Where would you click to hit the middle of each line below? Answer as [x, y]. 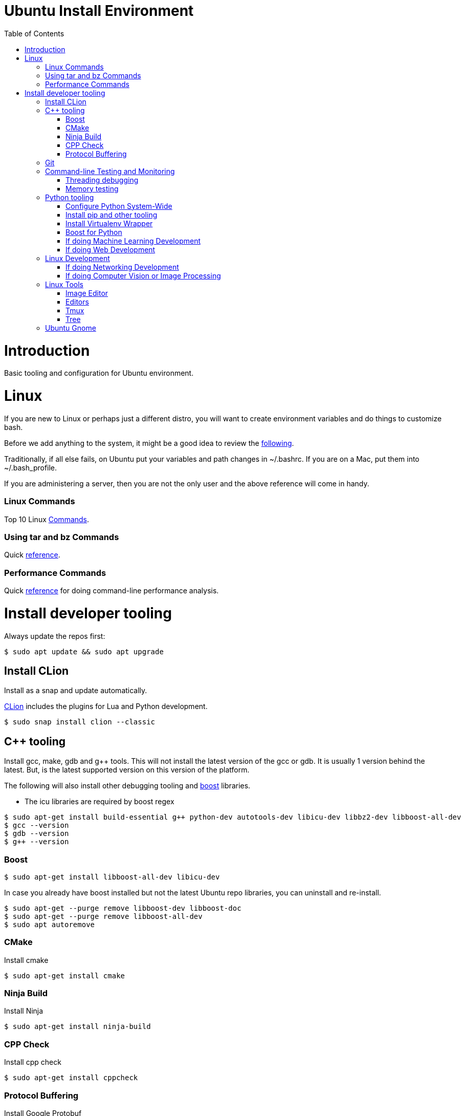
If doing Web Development [110, 249]
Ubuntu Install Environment [99, 11]
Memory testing [92, 188]
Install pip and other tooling [112, 214]
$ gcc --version [37, 825]
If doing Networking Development [122, 267]
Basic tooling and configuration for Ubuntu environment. [99, 373]
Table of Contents [34, 33]
